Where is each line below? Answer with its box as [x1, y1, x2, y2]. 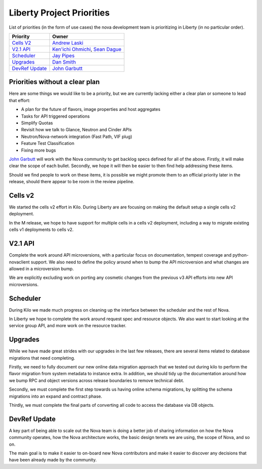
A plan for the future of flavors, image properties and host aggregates [21, 106, 161, 112]
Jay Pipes [52, 52, 75, 59]
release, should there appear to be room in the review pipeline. [9, 179, 134, 185]
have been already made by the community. [9, 457, 97, 463]
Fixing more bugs [21, 147, 56, 153]
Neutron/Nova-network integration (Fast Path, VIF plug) [21, 134, 132, 139]
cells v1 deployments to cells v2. [9, 226, 74, 233]
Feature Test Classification [21, 140, 75, 146]
